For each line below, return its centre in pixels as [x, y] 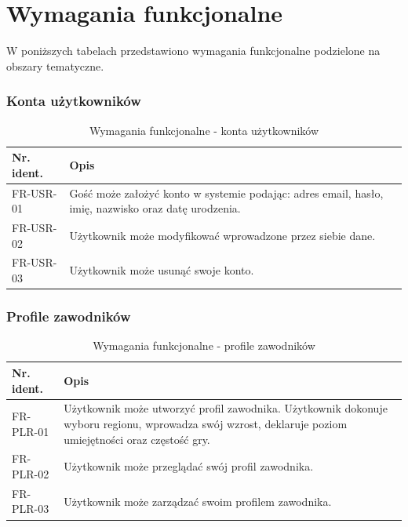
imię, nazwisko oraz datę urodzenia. [155, 208]
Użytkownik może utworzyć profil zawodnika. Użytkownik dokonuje [226, 408]
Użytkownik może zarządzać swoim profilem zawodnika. [198, 501]
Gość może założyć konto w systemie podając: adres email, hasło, [226, 193]
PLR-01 [31, 431]
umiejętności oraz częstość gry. [137, 439]
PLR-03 [31, 509]
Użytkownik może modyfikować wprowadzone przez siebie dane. [222, 235]
